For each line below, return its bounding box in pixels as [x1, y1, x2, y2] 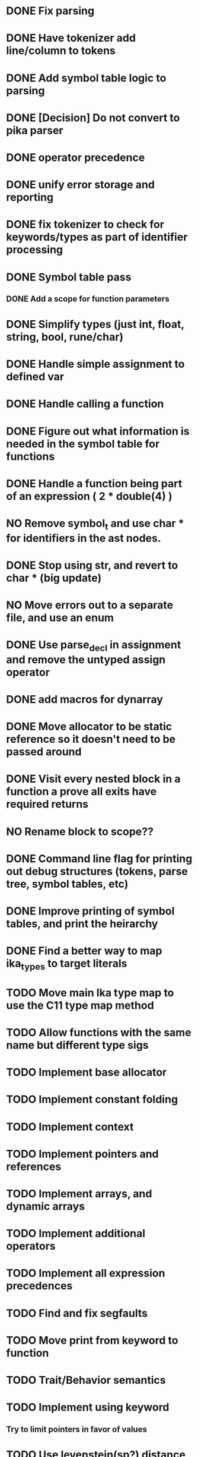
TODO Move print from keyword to [6, 1333, 178, 1347]
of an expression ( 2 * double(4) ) [6, 489, 173, 503]
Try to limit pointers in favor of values [6, 1424, 147, 1434]
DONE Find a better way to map [6, 944, 162, 958]
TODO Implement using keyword [6, 1401, 170, 1414]
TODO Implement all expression [6, 1267, 165, 1280]
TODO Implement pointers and [6, 1147, 159, 1160]
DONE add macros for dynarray [6, 692, 163, 706]
